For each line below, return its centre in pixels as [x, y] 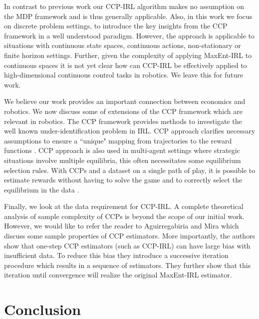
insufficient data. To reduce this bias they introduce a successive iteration [116, 255]
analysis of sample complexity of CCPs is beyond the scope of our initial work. [124, 216]
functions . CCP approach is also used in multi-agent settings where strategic [122, 150]
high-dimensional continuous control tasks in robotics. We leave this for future [124, 75]
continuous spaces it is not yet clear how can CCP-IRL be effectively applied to [126, 65]
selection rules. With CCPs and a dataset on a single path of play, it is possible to [130, 170]
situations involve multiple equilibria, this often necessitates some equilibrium [123, 160]
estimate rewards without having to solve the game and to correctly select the [123, 180]
